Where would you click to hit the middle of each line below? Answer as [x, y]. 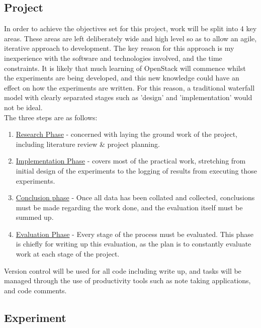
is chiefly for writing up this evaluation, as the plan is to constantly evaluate [134, 244]
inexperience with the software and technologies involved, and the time [113, 58]
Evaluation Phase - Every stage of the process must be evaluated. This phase [135, 234]
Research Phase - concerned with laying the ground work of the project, [126, 134]
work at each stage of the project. [68, 254]
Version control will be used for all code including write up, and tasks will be [123, 270]
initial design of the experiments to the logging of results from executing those [137, 170]
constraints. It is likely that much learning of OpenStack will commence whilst [125, 68]
